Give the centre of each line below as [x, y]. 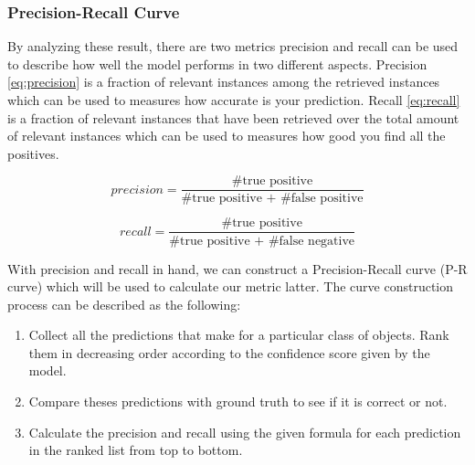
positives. [33, 153]
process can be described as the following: [124, 304]
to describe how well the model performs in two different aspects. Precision [217, 63]
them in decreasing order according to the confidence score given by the [229, 352]
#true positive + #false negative [262, 241]
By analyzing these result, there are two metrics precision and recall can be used [233, 46]
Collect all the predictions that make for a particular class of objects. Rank [239, 335]
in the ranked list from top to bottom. [136, 450]
